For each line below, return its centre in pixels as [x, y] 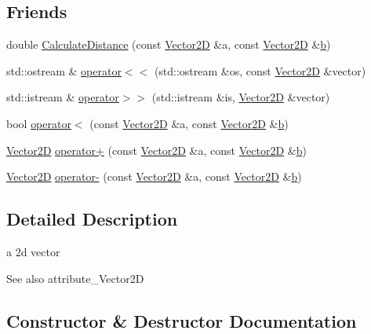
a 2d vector [33, 251]
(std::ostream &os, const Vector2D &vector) [260, 70]
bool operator [39, 123]
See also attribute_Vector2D [75, 278]
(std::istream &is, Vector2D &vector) [241, 97]
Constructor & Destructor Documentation [182, 320]
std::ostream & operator [64, 70]
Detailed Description [92, 219]
